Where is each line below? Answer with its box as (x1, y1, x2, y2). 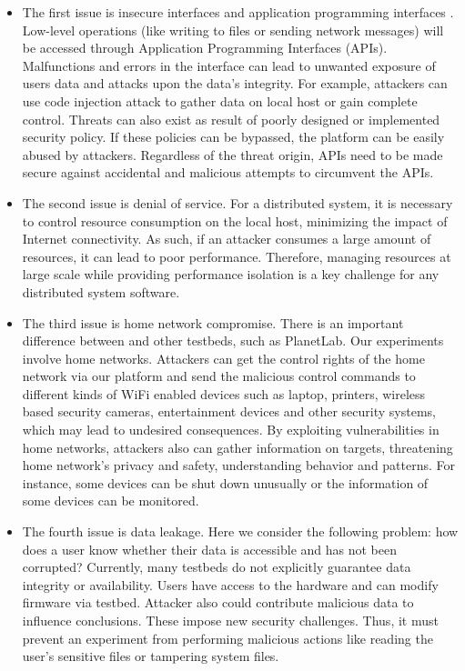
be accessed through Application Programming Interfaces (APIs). (22, 38, 388, 57)
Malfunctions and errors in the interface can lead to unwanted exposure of (22, 55, 436, 75)
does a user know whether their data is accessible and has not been (22, 539, 398, 558)
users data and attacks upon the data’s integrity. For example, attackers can (22, 74, 448, 93)
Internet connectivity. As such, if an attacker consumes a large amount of (22, 229, 431, 248)
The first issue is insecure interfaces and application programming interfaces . (22, 3, 454, 21)
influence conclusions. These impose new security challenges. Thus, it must (22, 611, 439, 629)
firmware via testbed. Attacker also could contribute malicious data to (22, 593, 414, 612)
